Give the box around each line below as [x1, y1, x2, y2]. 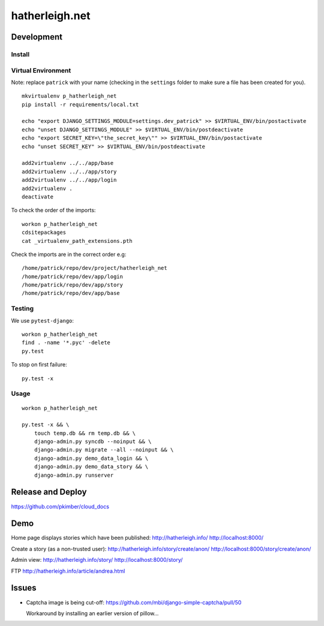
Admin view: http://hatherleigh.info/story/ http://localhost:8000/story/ [11, 556, 183, 564]
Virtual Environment [11, 66, 71, 74]
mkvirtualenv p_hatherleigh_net [22, 93, 117, 100]
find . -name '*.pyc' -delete [22, 339, 111, 346]
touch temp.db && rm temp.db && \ [34, 429, 136, 437]
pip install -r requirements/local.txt [22, 101, 139, 108]
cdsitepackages [22, 229, 67, 236]
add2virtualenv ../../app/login [22, 177, 117, 183]
